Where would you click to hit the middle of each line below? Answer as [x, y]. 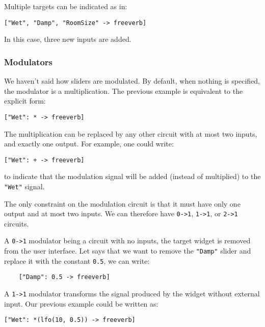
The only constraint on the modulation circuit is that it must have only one [122, 203]
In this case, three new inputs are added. [68, 39]
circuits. [17, 223]
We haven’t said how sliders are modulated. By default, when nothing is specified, [132, 81]
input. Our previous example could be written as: [81, 303]
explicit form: [25, 101]
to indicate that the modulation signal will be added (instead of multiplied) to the [132, 176]
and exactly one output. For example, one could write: [89, 144]
